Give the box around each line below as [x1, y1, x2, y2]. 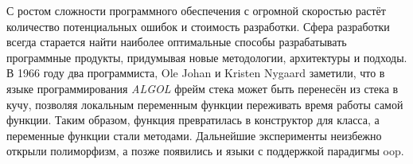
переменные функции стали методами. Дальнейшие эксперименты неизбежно [6, 127, 382, 143]
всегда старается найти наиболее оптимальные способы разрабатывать [6, 33, 347, 50]
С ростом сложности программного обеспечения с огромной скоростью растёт [6, 2, 386, 18]
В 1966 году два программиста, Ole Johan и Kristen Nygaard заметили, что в [6, 64, 385, 81]
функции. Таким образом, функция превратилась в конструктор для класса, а [6, 111, 380, 128]
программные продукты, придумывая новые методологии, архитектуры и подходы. [6, 49, 407, 65]
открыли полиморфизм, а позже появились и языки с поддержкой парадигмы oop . [6, 143, 404, 159]
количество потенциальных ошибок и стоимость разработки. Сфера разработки [6, 18, 390, 34]
